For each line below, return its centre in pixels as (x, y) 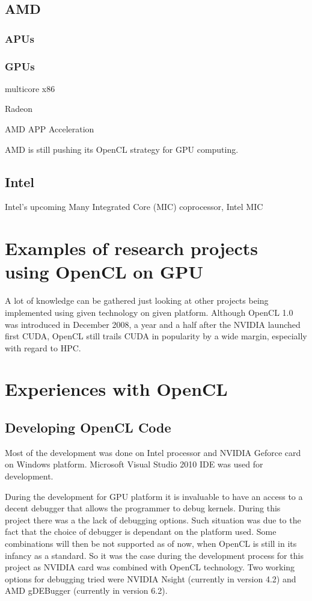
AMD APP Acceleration (50, 129)
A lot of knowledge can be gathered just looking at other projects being (137, 300)
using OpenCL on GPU (104, 272)
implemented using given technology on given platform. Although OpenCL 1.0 (149, 312)
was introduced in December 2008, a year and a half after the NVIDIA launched (153, 324)
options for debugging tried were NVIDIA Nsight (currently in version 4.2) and (151, 578)
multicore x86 (30, 88)
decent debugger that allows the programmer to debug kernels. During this (143, 508)
